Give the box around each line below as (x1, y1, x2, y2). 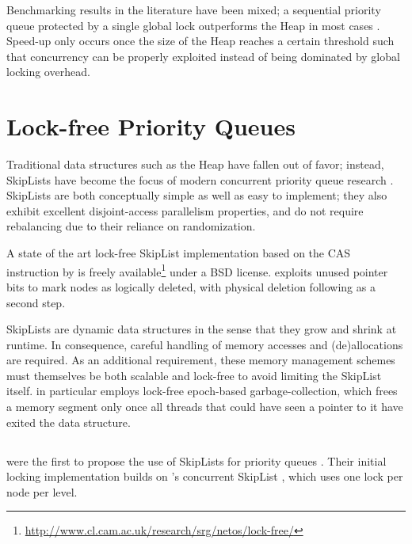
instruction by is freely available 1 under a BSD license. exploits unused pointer (6, 261, 388, 280)
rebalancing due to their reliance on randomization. (6, 218, 256, 234)
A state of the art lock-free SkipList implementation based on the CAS (6, 245, 351, 261)
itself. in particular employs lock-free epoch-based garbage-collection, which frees (6, 382, 398, 399)
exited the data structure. (6, 413, 131, 430)
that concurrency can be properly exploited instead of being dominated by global (6, 48, 400, 64)
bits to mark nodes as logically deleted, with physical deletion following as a (6, 278, 376, 295)
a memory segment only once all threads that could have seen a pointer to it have (6, 398, 403, 415)
